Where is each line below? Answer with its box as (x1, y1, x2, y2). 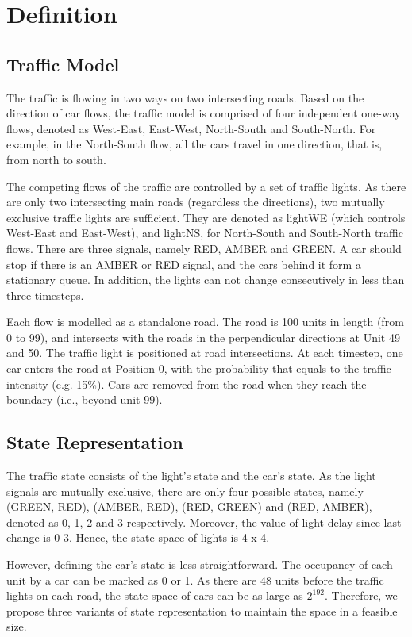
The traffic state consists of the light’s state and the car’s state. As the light (6, 467, 376, 484)
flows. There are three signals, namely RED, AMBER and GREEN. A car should (6, 240, 402, 256)
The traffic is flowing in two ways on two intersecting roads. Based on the (6, 89, 364, 106)
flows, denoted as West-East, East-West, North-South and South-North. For (6, 120, 376, 136)
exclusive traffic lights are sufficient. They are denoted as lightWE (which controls (6, 209, 406, 225)
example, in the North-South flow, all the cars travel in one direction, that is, (6, 136, 383, 152)
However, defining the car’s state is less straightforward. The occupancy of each (6, 556, 393, 573)
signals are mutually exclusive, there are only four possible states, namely (6, 482, 364, 499)
